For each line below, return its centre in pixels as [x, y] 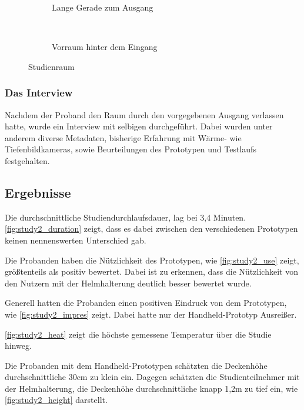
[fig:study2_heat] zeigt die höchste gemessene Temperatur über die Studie [138, 334]
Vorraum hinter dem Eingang [105, 47]
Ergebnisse [38, 192]
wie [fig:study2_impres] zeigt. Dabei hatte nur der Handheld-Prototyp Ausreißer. [151, 314]
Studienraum [51, 66]
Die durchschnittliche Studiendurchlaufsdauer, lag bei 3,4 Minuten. [126, 217]
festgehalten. [27, 160]
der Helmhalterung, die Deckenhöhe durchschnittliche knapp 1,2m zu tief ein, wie [151, 388]
